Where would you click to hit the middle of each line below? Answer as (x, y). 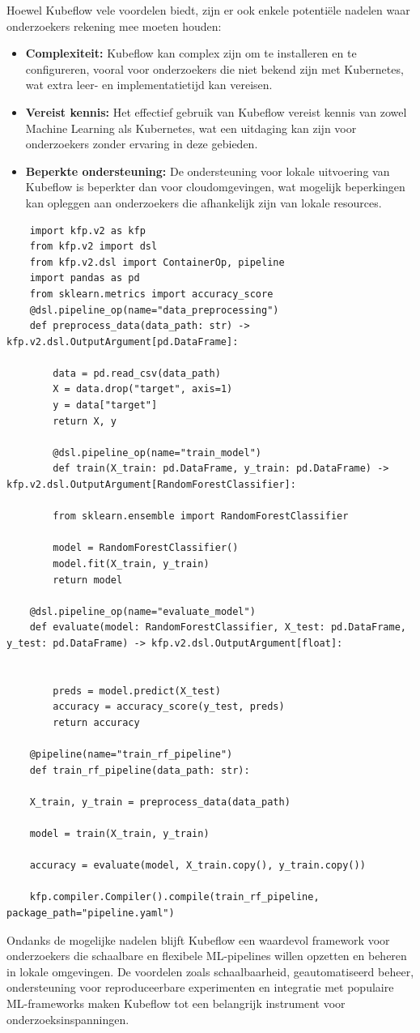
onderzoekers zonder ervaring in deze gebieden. (142, 144)
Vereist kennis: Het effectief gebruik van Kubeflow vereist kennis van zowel (216, 111)
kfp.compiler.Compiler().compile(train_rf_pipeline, (174, 897)
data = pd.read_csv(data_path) (137, 373)
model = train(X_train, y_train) (119, 834)
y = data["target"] (105, 406)
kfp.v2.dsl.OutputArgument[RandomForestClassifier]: (151, 485)
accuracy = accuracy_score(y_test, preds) (169, 707)
